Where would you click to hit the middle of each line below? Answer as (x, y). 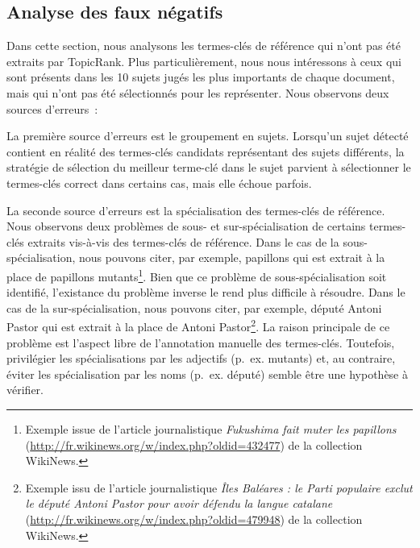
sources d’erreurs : (52, 108)
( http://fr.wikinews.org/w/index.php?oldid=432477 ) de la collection (194, 444)
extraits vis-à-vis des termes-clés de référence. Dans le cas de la (183, 241)
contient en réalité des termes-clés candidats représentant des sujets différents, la (206, 151)
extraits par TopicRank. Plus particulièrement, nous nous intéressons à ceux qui (204, 61)
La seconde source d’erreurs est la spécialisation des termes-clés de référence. (196, 210)
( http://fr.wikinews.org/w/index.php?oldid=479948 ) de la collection (194, 519)
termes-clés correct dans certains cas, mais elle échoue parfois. (159, 183)
